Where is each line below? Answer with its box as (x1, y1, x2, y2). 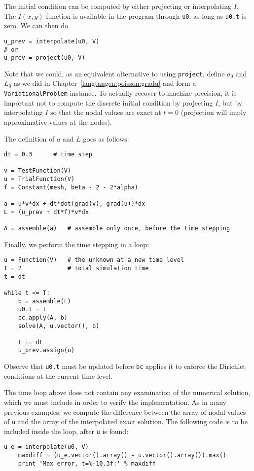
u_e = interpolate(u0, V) (4, 443, 89, 451)
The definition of (4, 133, 55, 144)
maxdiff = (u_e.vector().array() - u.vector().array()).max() (18, 452, 227, 459)
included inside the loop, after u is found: (4, 426, 129, 436)
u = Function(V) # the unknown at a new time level (4, 256, 184, 264)
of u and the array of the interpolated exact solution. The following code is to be (4, 416, 248, 427)
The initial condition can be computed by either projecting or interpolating (4, 1, 232, 11)
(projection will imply (181, 107, 247, 117)
